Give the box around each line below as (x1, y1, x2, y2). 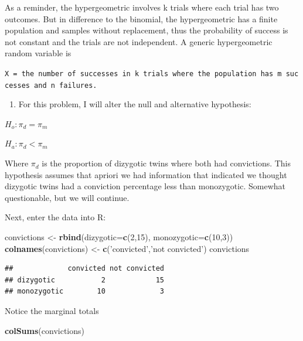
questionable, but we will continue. (5, 191, 130, 203)
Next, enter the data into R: (5, 211, 106, 223)
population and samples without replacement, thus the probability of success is (5, 24, 288, 36)
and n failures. (34, 81, 97, 90)
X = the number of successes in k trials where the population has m (5, 69, 282, 78)
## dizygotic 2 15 (5, 275, 165, 284)
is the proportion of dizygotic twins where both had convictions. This (42, 157, 291, 169)
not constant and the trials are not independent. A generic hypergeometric (5, 35, 273, 47)
